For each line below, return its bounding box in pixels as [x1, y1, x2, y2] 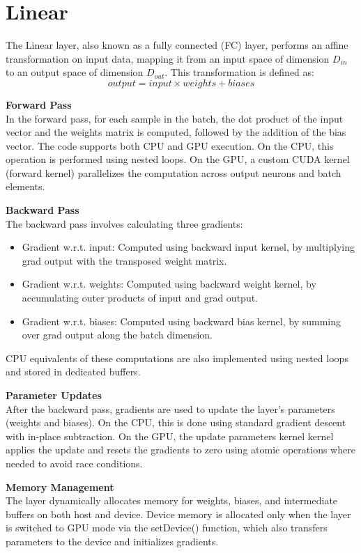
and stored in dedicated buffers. [6, 364, 141, 379]
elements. [6, 179, 45, 194]
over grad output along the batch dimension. [22, 327, 213, 342]
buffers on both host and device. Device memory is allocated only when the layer [6, 506, 351, 521]
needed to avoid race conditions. [6, 455, 143, 470]
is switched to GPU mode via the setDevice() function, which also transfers [6, 520, 328, 535]
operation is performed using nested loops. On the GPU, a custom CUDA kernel [6, 152, 350, 166]
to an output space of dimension [6, 65, 144, 79]
